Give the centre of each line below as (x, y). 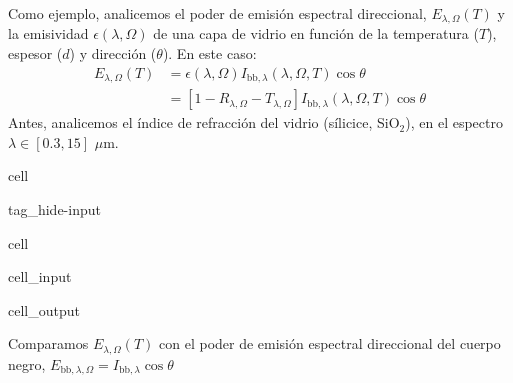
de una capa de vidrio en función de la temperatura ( (316, 33)
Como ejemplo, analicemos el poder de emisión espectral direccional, (217, 13)
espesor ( (35, 53)
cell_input (40, 276)
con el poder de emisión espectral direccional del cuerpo (330, 343)
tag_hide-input (54, 208)
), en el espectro (454, 122)
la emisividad (48, 33)
